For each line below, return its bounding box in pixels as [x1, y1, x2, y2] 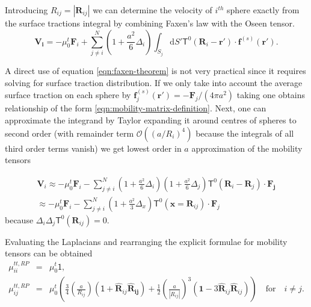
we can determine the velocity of [93, 4, 212, 16]
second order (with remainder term [5, 126, 134, 139]
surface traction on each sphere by [5, 88, 131, 101]
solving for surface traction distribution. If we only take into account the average [5, 76, 303, 88]
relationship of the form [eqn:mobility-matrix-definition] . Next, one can [5, 102, 266, 114]
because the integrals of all [196, 126, 294, 139]
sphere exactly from [227, 4, 300, 16]
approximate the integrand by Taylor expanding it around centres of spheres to [5, 114, 297, 126]
